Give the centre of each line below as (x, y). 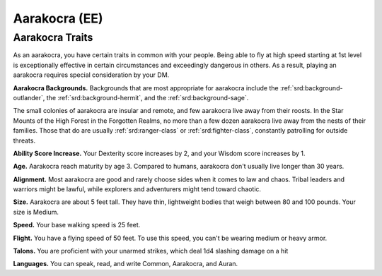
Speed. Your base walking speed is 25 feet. (77, 225)
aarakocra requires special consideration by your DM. (91, 75)
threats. (24, 140)
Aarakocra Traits (53, 37)
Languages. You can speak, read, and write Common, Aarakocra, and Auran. (126, 264)
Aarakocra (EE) (58, 18)
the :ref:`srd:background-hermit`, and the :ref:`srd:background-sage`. (147, 97)
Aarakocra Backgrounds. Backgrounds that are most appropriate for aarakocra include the (146, 88)
